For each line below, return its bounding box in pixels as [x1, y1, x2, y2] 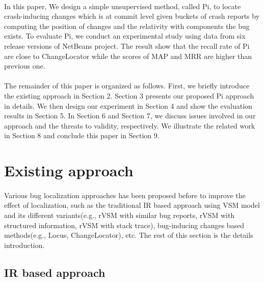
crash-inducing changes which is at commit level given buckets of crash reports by [4, 11, 260, 21]
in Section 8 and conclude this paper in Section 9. [4, 130, 160, 141]
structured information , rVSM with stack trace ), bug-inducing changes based [4, 219, 245, 230]
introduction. [4, 239, 45, 250]
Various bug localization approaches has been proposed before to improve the [4, 190, 246, 200]
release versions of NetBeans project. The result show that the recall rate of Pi [4, 40, 250, 51]
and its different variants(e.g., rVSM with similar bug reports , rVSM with [4, 210, 235, 221]
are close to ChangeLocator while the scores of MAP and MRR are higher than [4, 50, 252, 61]
